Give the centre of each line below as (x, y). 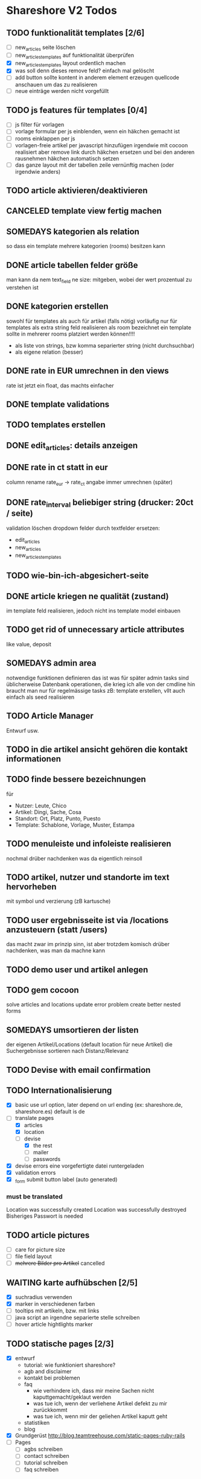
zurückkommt (50, 1410)
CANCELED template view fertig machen (84, 211)
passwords (47, 1159)
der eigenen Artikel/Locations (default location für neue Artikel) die (90, 1045)
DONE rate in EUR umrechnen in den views (88, 371)
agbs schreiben (43, 1449)
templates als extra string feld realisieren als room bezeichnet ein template (99, 327)
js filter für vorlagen (40, 125)
